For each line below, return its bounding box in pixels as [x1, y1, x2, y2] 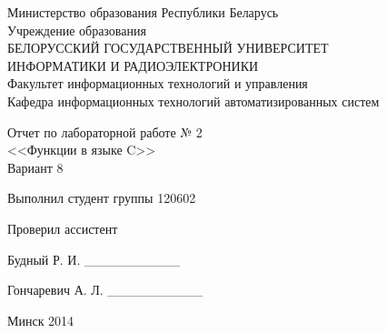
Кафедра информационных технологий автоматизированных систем [7, 91, 380, 110]
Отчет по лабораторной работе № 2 [7, 122, 203, 141]
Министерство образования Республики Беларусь [7, 3, 279, 21]
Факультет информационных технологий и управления [7, 74, 308, 93]
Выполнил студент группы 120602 [7, 188, 196, 207]
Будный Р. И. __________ [7, 249, 180, 268]
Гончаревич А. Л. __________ [7, 280, 203, 299]
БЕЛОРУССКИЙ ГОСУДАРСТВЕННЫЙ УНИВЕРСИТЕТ [7, 38, 329, 57]
